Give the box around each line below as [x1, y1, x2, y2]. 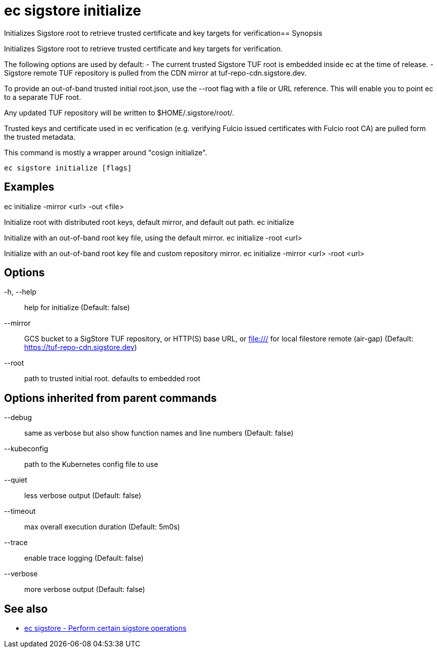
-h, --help [4, 287, 36, 297]
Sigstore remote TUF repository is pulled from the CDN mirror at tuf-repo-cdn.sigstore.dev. [4, 68, 307, 77]
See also [4, 602, 48, 615]
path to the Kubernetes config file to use [24, 460, 158, 469]
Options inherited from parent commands [4, 391, 217, 404]
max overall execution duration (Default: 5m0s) [24, 522, 180, 531]
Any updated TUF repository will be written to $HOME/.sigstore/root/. [4, 108, 234, 117]
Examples [4, 181, 54, 194]
